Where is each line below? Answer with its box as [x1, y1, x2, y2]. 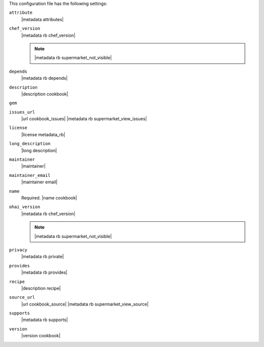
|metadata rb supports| [21, 317, 68, 323]
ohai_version [9, 204, 41, 210]
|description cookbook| [21, 91, 68, 97]
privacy [9, 247, 28, 253]
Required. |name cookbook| [21, 195, 78, 200]
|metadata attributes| [21, 16, 64, 22]
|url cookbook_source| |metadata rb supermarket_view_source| [21, 301, 149, 307]
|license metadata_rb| [21, 131, 66, 137]
